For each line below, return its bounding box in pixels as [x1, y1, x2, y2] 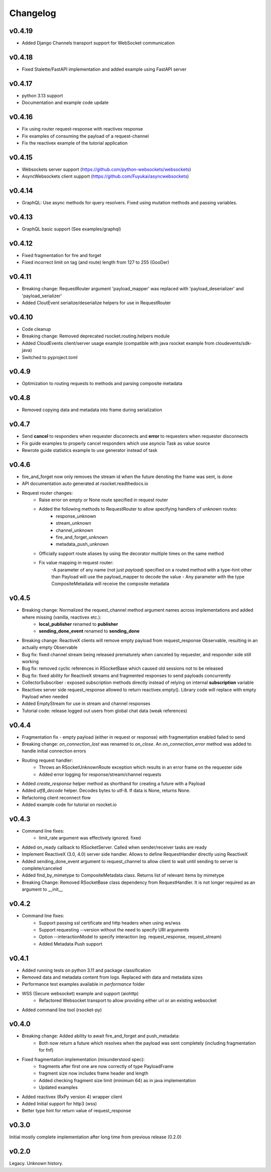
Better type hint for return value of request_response [22, 1108, 131, 1114]
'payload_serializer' [22, 293, 62, 299]
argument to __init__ [22, 886, 63, 892]
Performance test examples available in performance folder [22, 981, 145, 987]
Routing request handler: [22, 757, 73, 763]
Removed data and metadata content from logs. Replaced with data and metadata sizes [22, 974, 203, 980]
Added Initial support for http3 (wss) [22, 1100, 97, 1107]
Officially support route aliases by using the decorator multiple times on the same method [39, 550, 224, 556]
